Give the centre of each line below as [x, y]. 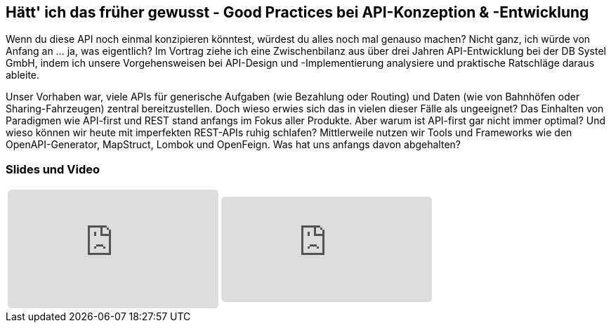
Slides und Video [53, 169]
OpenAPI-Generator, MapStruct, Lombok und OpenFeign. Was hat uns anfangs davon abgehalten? [233, 145]
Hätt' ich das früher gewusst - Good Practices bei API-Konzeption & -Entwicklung [297, 12]
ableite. [23, 75]
